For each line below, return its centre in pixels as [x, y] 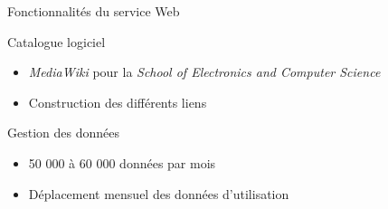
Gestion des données [63, 133]
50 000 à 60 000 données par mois [122, 162]
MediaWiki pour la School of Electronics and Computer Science [204, 72]
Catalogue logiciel [57, 41]
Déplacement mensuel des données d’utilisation [159, 193]
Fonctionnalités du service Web [94, 11]
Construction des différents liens [118, 102]
